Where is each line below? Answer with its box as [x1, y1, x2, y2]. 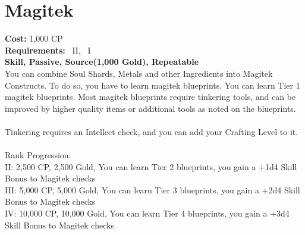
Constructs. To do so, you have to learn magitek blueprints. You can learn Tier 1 [5, 79, 300, 91]
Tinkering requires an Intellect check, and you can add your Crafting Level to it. [5, 125, 298, 137]
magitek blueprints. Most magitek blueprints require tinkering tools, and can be [5, 90, 295, 103]
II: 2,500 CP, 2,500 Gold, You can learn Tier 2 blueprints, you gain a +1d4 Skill [5, 160, 297, 173]
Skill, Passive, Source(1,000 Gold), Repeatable [5, 55, 199, 68]
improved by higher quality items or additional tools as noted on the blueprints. [5, 102, 296, 114]
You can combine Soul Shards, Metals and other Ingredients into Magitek [5, 67, 273, 79]
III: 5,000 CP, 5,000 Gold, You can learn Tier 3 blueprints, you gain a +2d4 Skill [5, 183, 300, 196]
